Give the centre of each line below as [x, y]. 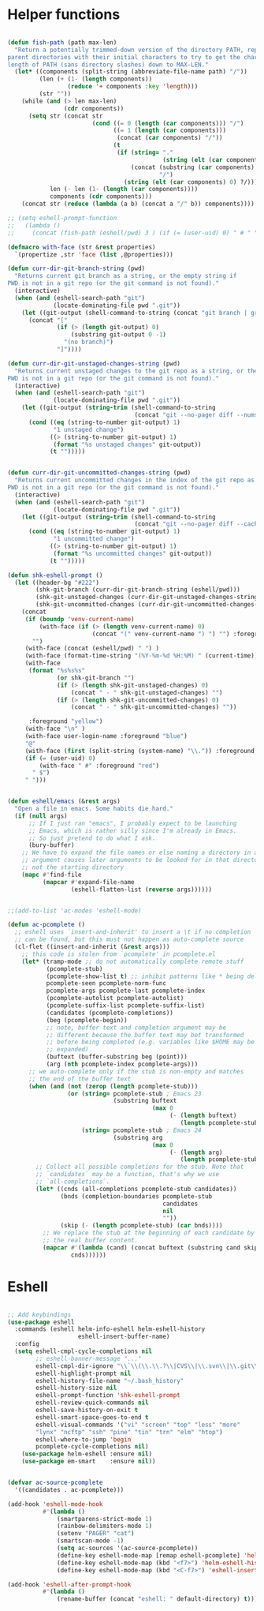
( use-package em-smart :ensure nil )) [89, 1462]
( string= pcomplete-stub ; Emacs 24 [141, 1130]
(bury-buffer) [52, 845]
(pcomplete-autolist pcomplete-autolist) [115, 998]
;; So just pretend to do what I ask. [92, 838]
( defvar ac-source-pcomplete [55, 1482]
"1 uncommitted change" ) [94, 539]
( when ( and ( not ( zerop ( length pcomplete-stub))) [113, 1086]
